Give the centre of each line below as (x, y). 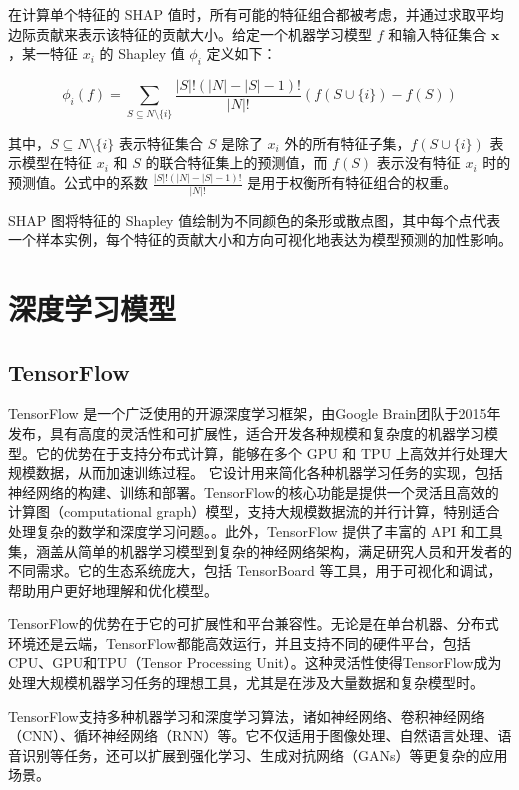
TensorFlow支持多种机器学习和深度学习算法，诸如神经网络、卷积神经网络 (246, 715)
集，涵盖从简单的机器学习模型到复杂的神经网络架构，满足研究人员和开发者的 (260, 550)
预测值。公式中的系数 (78, 182)
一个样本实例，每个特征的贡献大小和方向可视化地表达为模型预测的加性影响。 (260, 239)
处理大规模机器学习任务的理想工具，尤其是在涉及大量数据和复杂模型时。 (246, 682)
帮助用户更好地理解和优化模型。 (113, 589)
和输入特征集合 (437, 33)
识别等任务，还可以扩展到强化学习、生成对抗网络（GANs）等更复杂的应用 (264, 754)
